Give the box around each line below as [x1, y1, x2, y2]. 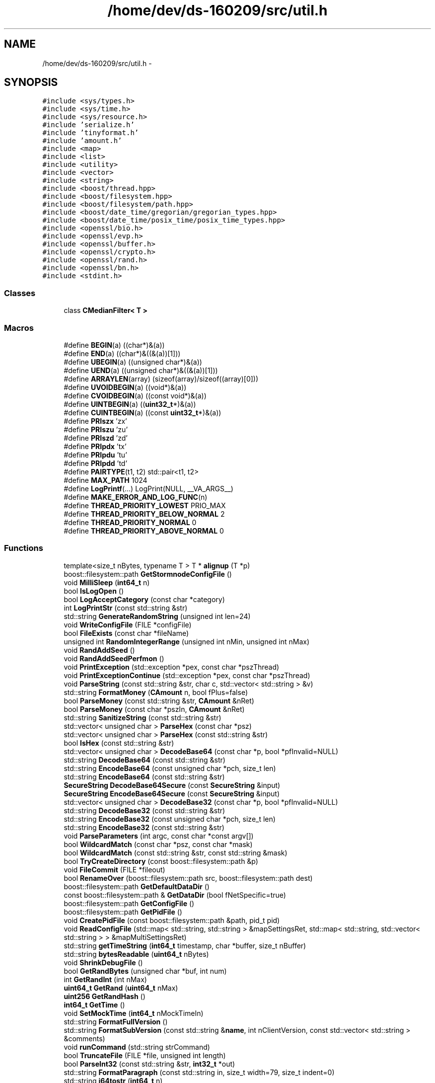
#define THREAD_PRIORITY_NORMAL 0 [64, 518, 197, 527]
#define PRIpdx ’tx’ [64, 442, 127, 451]
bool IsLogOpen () [64, 586, 124, 595]
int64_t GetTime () [64, 1000, 125, 1009]
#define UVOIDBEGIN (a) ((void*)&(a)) [64, 383, 187, 391]
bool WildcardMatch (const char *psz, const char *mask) [64, 840, 253, 849]
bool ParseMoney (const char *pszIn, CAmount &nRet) [64, 704, 245, 713]
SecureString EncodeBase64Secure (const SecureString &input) [64, 789, 280, 798]
